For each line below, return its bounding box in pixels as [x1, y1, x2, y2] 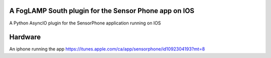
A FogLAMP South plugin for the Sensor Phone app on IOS [9, 6, 195, 15]
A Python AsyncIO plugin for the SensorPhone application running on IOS [9, 20, 161, 26]
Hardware [9, 33, 41, 41]
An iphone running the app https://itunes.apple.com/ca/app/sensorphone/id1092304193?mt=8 [9, 46, 205, 52]
